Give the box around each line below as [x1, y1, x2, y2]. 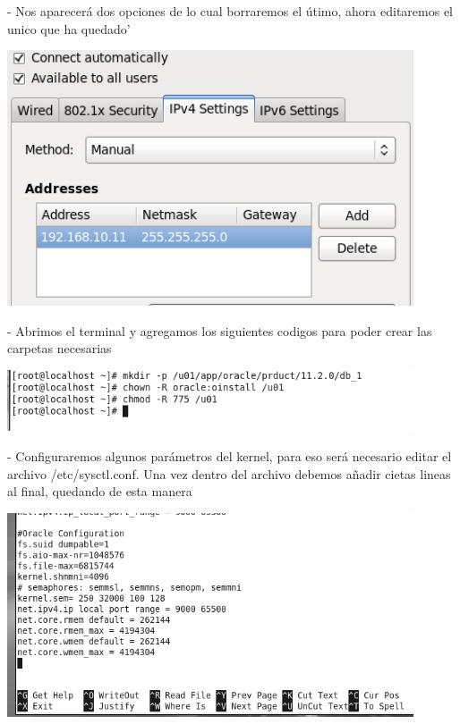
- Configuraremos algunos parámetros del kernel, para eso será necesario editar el [7, 446, 452, 465]
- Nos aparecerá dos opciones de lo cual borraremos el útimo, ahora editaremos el [7, 2, 453, 20]
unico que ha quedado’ [7, 19, 131, 38]
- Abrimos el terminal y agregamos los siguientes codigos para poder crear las [7, 321, 432, 340]
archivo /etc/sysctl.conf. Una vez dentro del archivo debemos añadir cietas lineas [7, 464, 451, 483]
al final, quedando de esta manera [7, 482, 192, 501]
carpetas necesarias [7, 339, 112, 358]
